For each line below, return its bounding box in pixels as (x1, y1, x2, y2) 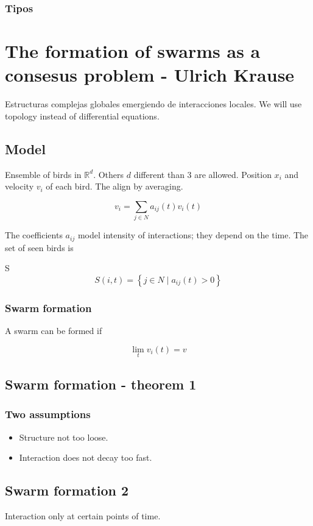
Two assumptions (5, 407, 91, 422)
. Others (93, 168, 124, 180)
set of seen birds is (5, 241, 74, 254)
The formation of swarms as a (5, 38, 261, 63)
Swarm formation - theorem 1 (5, 375, 197, 394)
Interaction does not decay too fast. (19, 451, 152, 464)
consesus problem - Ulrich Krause (5, 62, 295, 87)
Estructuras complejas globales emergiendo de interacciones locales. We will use (5, 98, 302, 110)
